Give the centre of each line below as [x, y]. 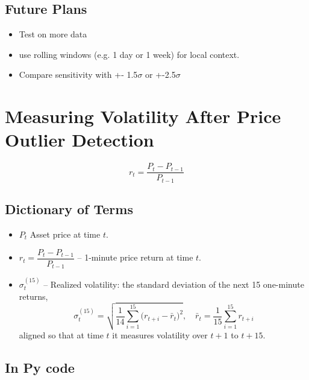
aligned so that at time [61, 334]
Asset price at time [65, 234]
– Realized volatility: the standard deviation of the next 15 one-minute [174, 284]
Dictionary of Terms [69, 209]
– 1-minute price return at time [135, 257]
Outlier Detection [80, 140]
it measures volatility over [160, 334]
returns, [33, 296]
